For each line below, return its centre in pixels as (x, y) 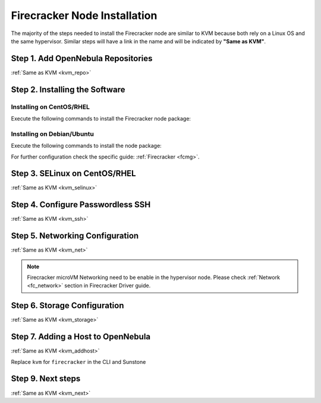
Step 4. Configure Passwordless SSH (81, 205)
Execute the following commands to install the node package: (86, 146)
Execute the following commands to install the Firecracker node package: (101, 118)
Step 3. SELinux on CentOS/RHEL (73, 174)
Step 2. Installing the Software (68, 89)
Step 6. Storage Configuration (67, 306)
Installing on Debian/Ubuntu (53, 134)
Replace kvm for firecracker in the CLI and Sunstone (78, 361)
